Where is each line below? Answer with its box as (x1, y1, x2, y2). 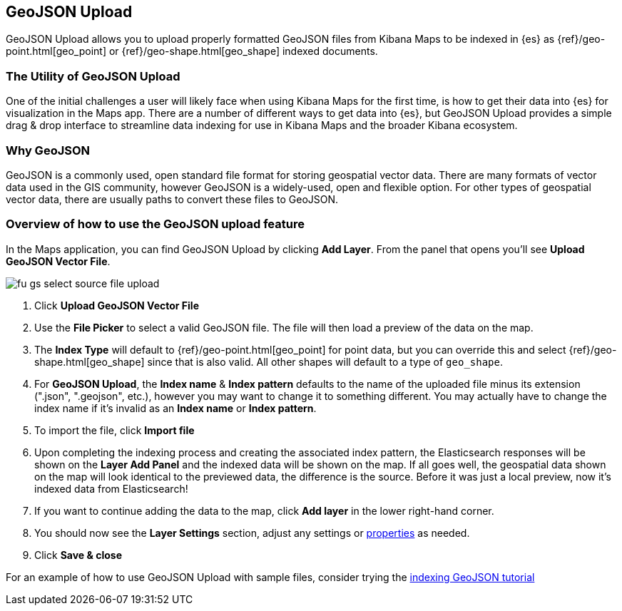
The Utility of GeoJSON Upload (6, 68, 180, 83)
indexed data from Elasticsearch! (34, 482, 188, 495)
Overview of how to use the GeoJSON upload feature (6, 217, 305, 232)
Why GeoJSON (6, 143, 91, 158)
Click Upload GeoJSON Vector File (34, 299, 199, 312)
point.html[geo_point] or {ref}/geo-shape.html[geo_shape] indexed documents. (6, 45, 378, 58)
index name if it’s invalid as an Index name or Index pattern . (34, 401, 317, 414)
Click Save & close (34, 548, 123, 561)
